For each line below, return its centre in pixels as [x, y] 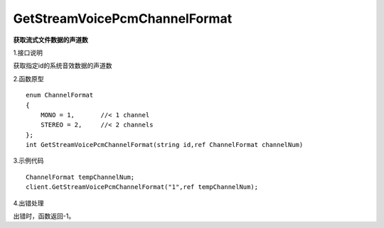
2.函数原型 [28, 79]
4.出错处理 [28, 203]
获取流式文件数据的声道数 [50, 40]
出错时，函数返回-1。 [44, 216]
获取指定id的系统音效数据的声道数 [63, 66]
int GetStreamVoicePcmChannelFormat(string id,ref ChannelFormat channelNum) [165, 145]
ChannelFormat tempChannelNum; [80, 177]
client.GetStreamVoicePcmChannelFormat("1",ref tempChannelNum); [142, 187]
